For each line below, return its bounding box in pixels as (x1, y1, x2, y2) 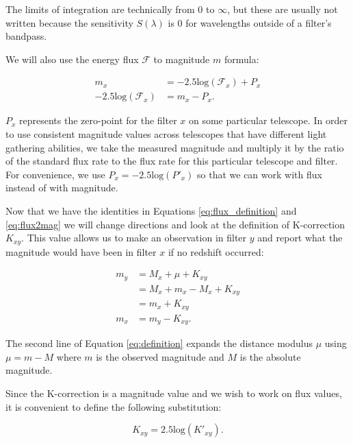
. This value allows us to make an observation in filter (21, 230, 247, 245)
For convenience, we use (5, 167, 105, 181)
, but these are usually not (227, 2, 338, 16)
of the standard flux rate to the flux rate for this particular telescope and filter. (5, 154, 338, 168)
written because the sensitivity (5, 15, 133, 29)
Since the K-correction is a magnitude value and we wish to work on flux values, (5, 385, 342, 400)
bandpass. (5, 29, 47, 43)
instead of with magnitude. (5, 180, 118, 195)
